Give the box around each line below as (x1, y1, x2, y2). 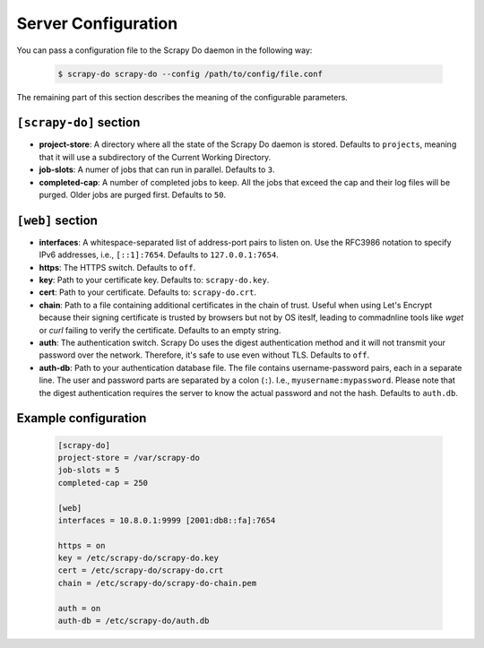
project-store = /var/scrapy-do (57, 453, 201, 462)
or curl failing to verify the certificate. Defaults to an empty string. (39, 324, 281, 335)
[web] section (16, 212, 99, 228)
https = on (57, 540, 106, 550)
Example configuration (16, 410, 147, 426)
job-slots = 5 (57, 465, 120, 475)
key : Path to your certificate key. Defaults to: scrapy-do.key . (39, 274, 270, 286)
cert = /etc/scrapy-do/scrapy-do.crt (57, 566, 224, 575)
